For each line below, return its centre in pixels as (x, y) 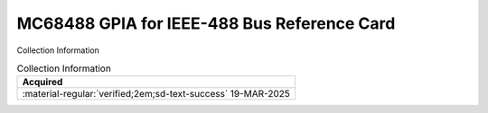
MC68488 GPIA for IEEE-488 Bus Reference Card (206, 23)
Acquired (42, 83)
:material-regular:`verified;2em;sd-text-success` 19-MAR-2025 (156, 94)
